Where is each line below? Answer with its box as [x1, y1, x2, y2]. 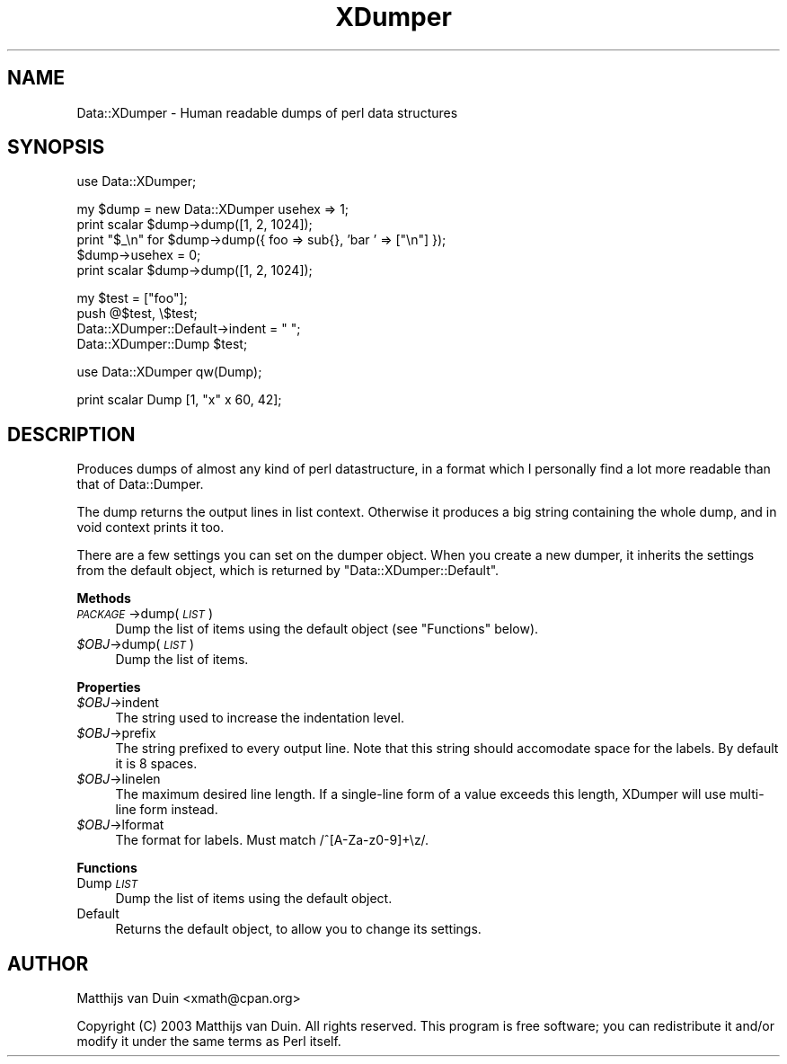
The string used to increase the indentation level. [115, 710, 405, 726]
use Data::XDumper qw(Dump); [76, 364, 262, 380]
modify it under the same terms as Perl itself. [76, 1033, 341, 1050]
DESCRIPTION [7, 422, 136, 446]
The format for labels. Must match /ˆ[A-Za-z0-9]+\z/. [115, 832, 429, 848]
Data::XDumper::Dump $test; [76, 336, 248, 352]
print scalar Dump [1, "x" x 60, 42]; [76, 392, 282, 408]
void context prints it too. [76, 519, 225, 536]
